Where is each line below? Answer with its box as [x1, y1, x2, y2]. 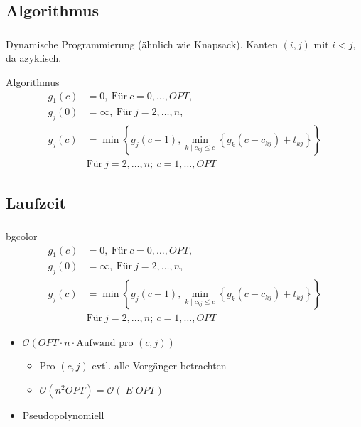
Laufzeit [6, 191, 66, 213]
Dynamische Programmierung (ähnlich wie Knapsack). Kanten [6, 36, 278, 51]
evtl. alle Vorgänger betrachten [92, 358, 227, 373]
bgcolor [6, 228, 38, 243]
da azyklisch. [6, 50, 62, 65]
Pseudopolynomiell [22, 407, 104, 422]
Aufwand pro [76, 338, 134, 349]
